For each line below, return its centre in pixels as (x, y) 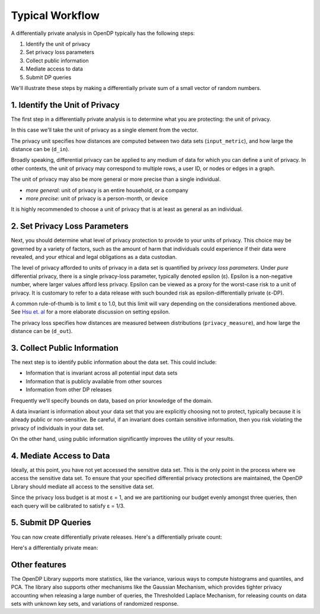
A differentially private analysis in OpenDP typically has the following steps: (103, 33)
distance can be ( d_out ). (42, 331)
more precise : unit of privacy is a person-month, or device (97, 198)
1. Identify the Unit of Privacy (65, 105)
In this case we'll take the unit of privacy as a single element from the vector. (105, 130)
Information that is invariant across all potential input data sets (102, 373)
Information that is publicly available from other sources (94, 381)
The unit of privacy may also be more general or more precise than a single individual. (116, 179)
